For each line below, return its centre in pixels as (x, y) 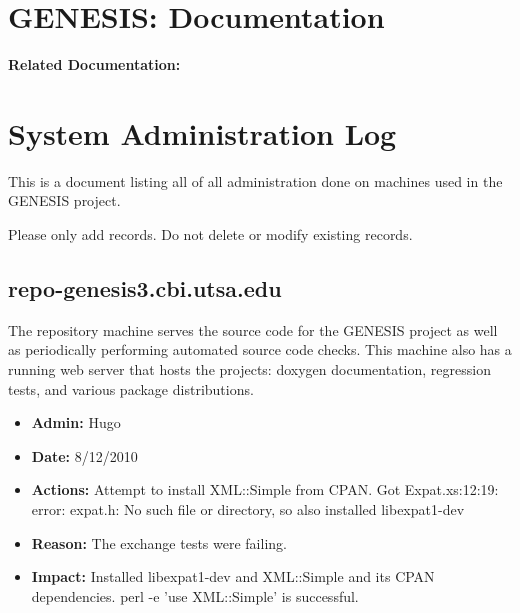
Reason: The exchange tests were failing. (159, 542)
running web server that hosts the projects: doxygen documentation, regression (249, 369)
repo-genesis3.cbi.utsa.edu (145, 288)
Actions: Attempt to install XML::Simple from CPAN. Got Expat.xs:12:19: (265, 489)
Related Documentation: (94, 64)
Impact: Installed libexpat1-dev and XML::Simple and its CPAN (233, 576)
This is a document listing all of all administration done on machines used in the (255, 180)
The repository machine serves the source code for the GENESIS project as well (253, 329)
